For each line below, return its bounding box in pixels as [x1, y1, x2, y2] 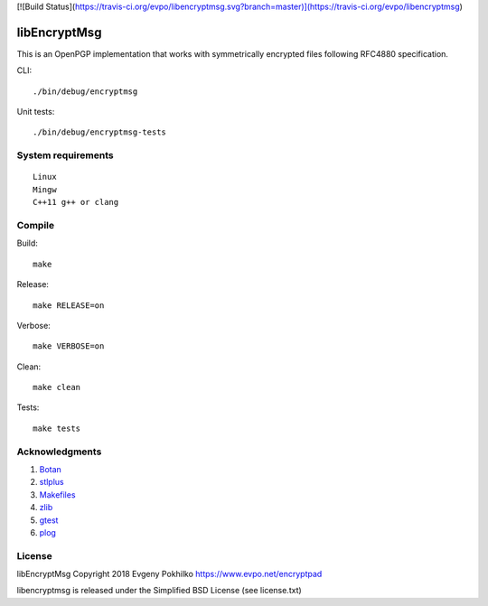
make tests [33, 423, 81, 434]
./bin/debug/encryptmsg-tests [33, 127, 167, 137]
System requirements [16, 149, 114, 162]
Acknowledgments [16, 445, 102, 458]
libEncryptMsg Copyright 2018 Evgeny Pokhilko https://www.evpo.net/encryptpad [16, 569, 323, 580]
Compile [16, 219, 54, 231]
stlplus [39, 477, 64, 488]
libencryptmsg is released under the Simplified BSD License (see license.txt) [16, 585, 302, 596]
